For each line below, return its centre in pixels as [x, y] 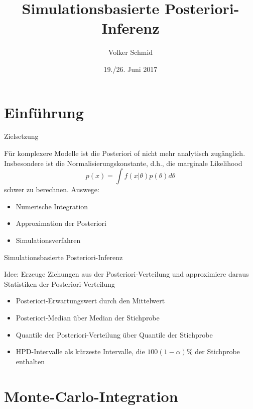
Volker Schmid [131, 52]
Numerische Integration [52, 206]
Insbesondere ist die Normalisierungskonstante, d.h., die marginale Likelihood [123, 163]
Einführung [44, 112]
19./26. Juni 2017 [131, 69]
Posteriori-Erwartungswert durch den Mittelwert [90, 301]
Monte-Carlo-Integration [91, 396]
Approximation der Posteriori [61, 223]
